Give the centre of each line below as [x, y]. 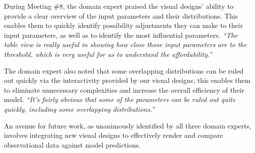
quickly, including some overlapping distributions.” [79, 109]
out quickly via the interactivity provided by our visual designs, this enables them [127, 80]
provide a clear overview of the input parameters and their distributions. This [121, 15]
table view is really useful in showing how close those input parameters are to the [126, 44]
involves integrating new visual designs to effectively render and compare [113, 135]
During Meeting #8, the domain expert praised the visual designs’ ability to [119, 6]
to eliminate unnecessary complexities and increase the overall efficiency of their [124, 89]
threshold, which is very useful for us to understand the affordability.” [108, 54]
